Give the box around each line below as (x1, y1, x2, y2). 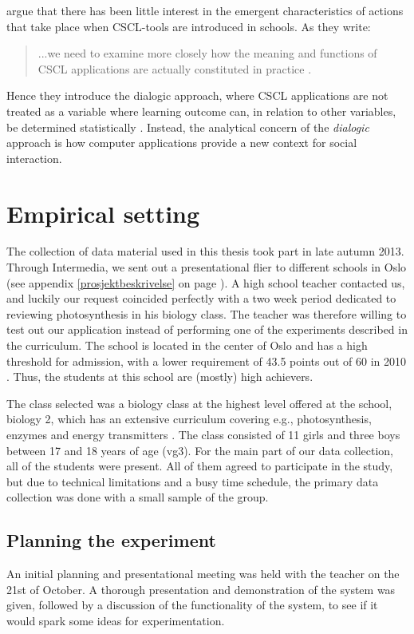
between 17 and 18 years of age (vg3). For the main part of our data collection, (6, 442, 393, 458)
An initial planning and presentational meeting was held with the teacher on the (6, 565, 400, 582)
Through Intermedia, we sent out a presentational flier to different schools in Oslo (6, 259, 407, 275)
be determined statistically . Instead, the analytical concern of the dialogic (6, 118, 369, 135)
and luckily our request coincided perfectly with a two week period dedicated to (6, 290, 396, 307)
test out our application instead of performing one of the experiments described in (6, 321, 408, 338)
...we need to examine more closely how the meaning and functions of (37, 45, 377, 61)
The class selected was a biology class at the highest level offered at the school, (6, 394, 392, 411)
